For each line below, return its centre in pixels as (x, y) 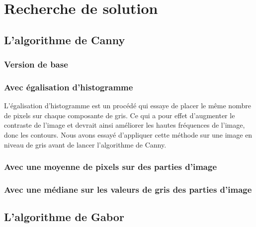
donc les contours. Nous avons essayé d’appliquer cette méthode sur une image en (128, 135)
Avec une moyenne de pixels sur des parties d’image (111, 167)
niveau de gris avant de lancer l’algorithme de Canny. (85, 144)
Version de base (36, 64)
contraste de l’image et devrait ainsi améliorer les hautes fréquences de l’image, (125, 125)
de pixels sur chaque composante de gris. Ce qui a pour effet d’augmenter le (120, 115)
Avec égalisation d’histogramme (69, 87)
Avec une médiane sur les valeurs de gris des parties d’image (128, 189)
